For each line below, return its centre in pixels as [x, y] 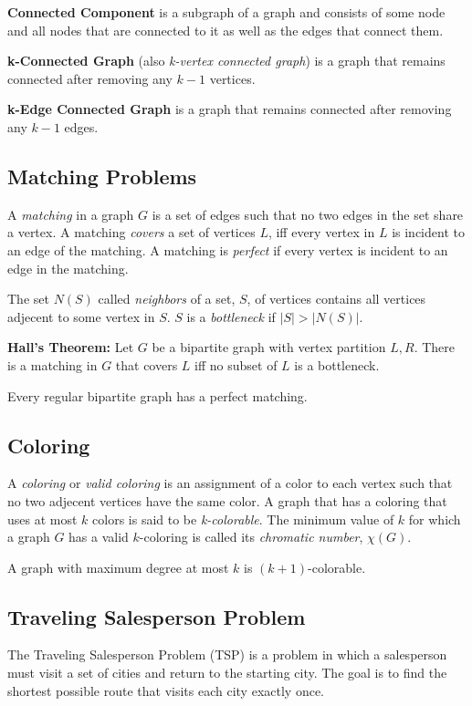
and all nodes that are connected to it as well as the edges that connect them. [226, 30]
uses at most [42, 519]
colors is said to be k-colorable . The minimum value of [243, 519]
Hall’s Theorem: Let [71, 347]
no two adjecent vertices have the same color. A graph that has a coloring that [227, 500]
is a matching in [52, 364]
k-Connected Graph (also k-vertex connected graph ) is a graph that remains [226, 61]
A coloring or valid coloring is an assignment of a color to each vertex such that [230, 483]
